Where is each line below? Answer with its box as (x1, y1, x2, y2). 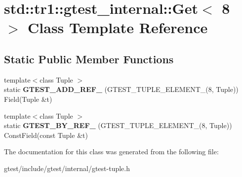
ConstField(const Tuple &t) (4, 130, 88, 140)
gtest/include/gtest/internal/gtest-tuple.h (4, 163, 130, 173)
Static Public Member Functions (4, 51, 174, 66)
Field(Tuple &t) (4, 93, 52, 104)
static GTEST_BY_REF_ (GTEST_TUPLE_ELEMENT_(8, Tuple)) (4, 120, 232, 131)
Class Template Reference (28, 17, 208, 38)
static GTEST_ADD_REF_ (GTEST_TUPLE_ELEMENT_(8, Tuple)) (4, 84, 239, 94)
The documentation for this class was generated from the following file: (4, 146, 219, 157)
